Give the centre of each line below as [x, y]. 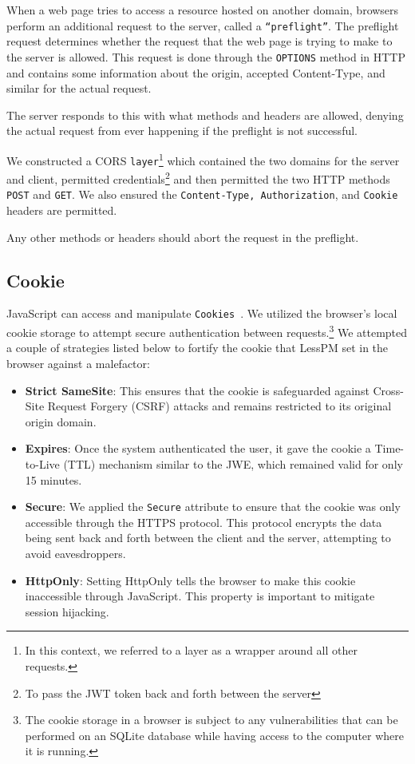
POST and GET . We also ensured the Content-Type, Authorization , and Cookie [202, 194]
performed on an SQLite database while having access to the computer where [215, 735]
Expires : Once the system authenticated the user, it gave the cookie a [198, 448]
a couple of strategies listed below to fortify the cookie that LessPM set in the [198, 348]
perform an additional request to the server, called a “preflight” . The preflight [203, 25]
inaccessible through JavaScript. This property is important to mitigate [200, 596]
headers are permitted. [62, 210]
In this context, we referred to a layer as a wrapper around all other [191, 650]
